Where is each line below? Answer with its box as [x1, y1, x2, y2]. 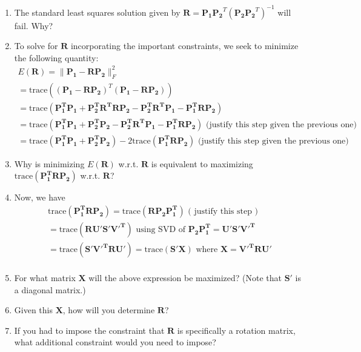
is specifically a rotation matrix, [177, 324, 296, 336]
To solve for [14, 39, 58, 52]
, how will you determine [62, 304, 155, 316]
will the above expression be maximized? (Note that [88, 271, 282, 284]
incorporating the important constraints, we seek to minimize [70, 39, 299, 52]
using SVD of [136, 225, 186, 234]
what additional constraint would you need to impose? [14, 336, 216, 348]
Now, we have [14, 191, 65, 204]
